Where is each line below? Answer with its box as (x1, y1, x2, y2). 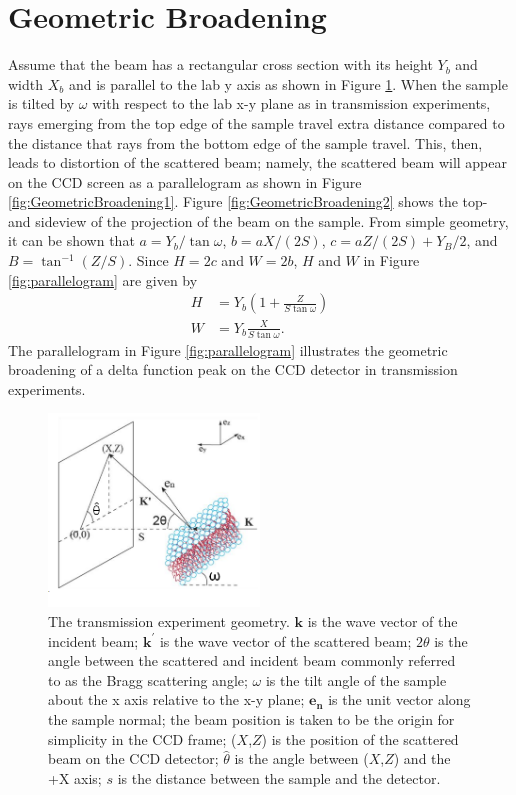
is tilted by (8, 93, 75, 114)
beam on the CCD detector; (48, 748, 219, 769)
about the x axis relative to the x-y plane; (48, 689, 305, 710)
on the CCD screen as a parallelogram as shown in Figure (8, 171, 362, 192)
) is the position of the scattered (261, 728, 459, 749)
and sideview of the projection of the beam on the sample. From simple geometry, (8, 210, 509, 231)
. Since (128, 250, 169, 271)
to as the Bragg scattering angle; (48, 669, 248, 690)
